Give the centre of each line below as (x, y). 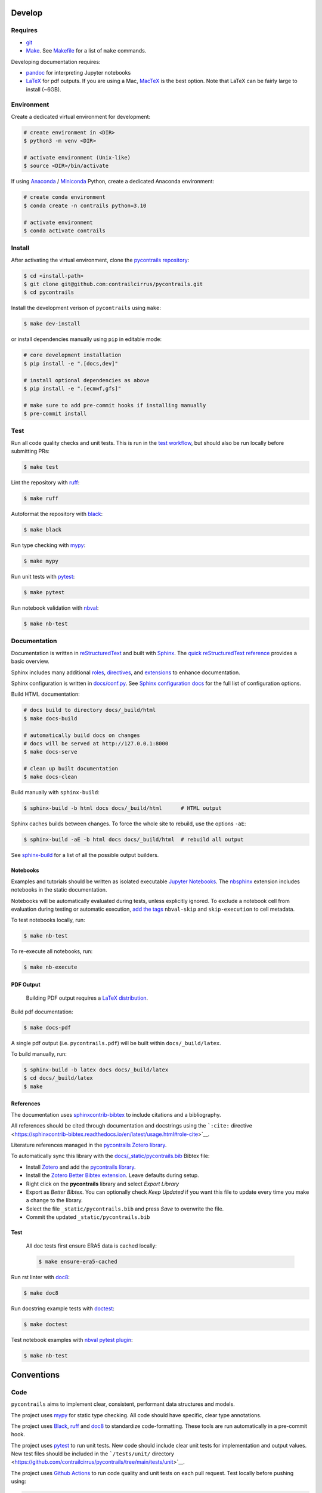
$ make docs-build (50, 718)
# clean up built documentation (71, 769)
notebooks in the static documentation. (59, 890)
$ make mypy (41, 561)
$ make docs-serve (50, 752)
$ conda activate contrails (64, 231)
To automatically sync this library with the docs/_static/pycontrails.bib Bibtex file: (110, 1156)
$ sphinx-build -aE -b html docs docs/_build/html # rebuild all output (134, 840)
